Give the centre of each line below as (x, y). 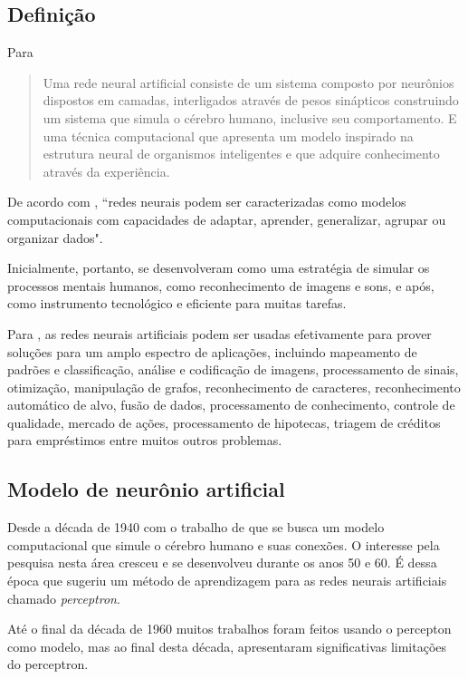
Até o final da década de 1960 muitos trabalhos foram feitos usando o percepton (229, 629)
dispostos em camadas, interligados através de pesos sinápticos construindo (251, 100)
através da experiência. (106, 171)
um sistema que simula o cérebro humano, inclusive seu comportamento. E (250, 117)
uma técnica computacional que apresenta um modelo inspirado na (228, 136)
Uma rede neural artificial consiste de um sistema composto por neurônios (248, 82)
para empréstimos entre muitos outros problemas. (145, 440)
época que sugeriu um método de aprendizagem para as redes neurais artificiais (227, 581)
